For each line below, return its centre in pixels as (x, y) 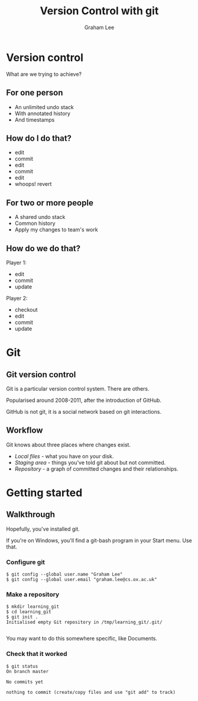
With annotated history (43, 113)
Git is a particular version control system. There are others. (78, 388)
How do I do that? (39, 138)
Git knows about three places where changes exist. (69, 445)
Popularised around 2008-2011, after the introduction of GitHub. (84, 400)
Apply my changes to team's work (56, 230)
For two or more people (50, 203)
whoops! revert (33, 184)
